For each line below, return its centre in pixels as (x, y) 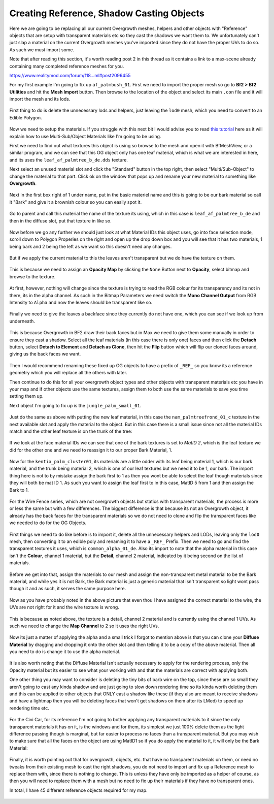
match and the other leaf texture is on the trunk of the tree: (71, 431)
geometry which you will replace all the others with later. (68, 373)
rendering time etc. (29, 708)
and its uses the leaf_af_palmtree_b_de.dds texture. (68, 159)
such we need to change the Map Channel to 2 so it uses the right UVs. (84, 626)
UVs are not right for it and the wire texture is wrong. (64, 607)
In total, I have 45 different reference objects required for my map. (78, 790)
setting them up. (27, 396)
